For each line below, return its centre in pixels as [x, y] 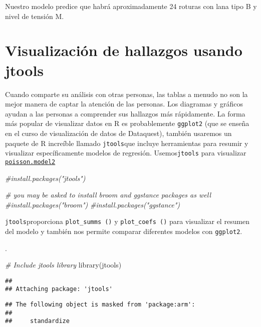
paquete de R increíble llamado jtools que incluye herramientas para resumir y [127, 143]
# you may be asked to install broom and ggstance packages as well [108, 195]
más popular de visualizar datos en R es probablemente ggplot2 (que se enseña [127, 123]
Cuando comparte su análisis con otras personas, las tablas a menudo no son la [126, 94]
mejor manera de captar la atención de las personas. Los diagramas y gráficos [124, 104]
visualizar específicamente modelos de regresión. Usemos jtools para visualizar [126, 153]
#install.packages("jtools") [45, 178]
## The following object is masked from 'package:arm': [100, 305]
